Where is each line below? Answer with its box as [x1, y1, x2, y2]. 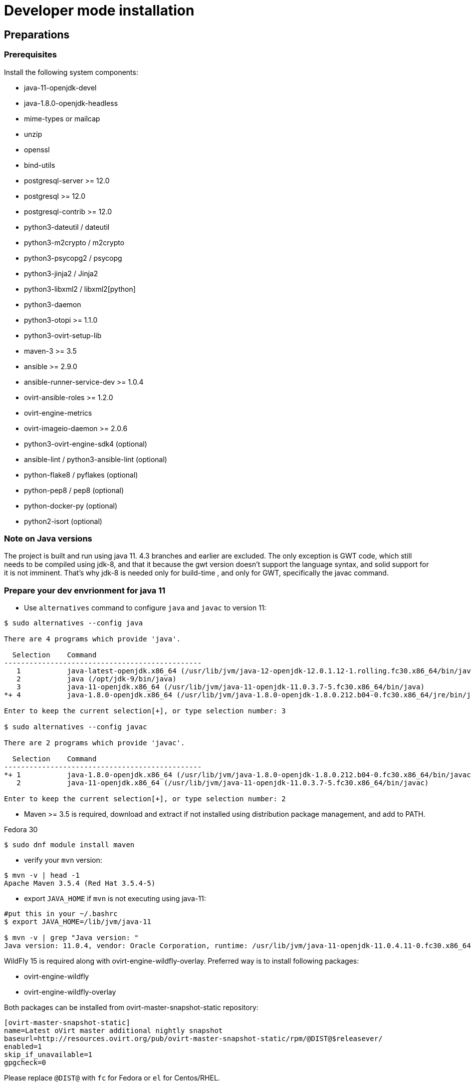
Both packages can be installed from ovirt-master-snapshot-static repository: [4, 1003, 259, 1012]
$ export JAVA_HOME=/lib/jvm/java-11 [4, 918, 152, 926]
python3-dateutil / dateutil [24, 222, 110, 231]
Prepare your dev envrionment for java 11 [4, 585, 166, 595]
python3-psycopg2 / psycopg [24, 253, 122, 262]
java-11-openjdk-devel [24, 83, 97, 92]
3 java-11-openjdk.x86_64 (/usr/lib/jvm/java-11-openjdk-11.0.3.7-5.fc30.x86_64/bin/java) [16, 683, 425, 691]
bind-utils [24, 160, 55, 169]
